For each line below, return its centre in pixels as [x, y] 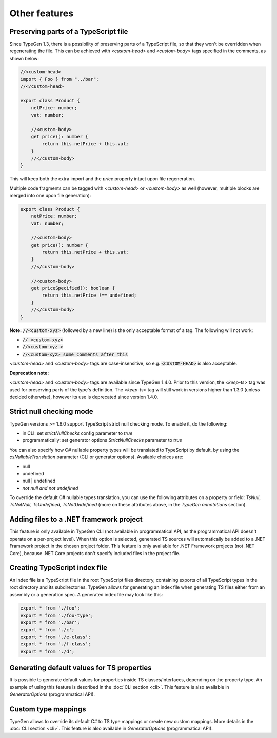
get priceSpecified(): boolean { [73, 288]
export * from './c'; [47, 630]
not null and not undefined [50, 488]
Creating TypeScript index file [58, 568]
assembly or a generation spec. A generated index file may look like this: [86, 595]
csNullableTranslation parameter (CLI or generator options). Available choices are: [96, 457]
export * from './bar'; [50, 622]
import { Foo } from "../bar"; [60, 79]
